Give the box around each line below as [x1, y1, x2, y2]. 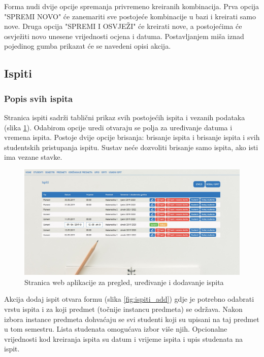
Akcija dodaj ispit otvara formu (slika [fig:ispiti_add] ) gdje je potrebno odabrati [4, 294, 254, 304]
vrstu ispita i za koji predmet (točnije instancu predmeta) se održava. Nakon [4, 303, 243, 314]
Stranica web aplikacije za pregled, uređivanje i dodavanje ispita [24, 276, 224, 287]
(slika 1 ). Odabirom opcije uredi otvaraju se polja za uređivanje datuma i [4, 122, 233, 132]
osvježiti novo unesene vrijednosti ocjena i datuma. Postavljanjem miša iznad [4, 30, 244, 41]
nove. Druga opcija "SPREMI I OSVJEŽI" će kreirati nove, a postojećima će [4, 21, 242, 31]
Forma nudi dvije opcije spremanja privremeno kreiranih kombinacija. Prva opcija [4, 1, 259, 11]
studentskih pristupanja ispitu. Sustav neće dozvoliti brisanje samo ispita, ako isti [4, 141, 258, 152]
